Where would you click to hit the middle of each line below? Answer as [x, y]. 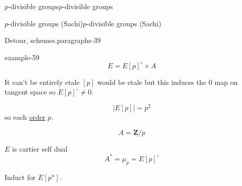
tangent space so [30, 92]
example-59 [22, 57]
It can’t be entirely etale [42, 82]
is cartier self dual [40, 148]
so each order [25, 117]
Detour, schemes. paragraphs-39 [53, 40]
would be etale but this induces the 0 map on [167, 82]
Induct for [20, 177]
